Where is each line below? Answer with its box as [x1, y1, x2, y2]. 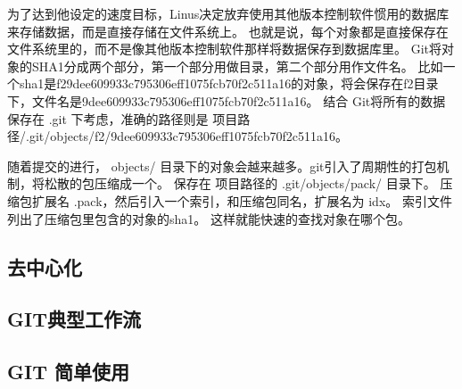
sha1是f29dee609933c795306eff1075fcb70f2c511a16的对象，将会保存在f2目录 [19, 74, 439, 93]
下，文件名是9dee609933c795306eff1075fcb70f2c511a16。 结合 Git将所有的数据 [7, 91, 446, 110]
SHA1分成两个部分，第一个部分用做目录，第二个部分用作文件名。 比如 [31, 56, 443, 75]
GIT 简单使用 [7, 358, 129, 385]
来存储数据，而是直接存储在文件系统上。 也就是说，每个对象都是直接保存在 [7, 21, 449, 40]
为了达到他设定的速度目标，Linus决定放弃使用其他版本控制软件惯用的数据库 [7, 4, 450, 22]
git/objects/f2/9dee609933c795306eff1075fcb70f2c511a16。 [29, 127, 348, 145]
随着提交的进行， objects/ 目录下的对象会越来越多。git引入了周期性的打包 [7, 156, 437, 175]
